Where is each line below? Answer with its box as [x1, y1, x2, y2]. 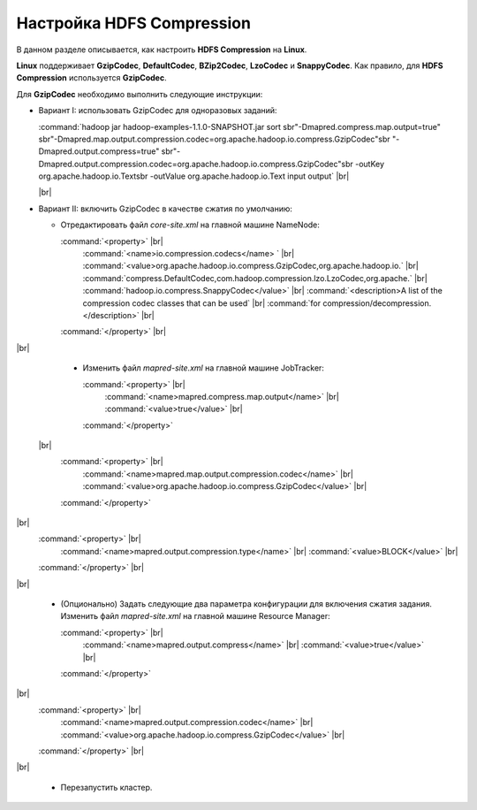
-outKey [354, 158, 384, 169]
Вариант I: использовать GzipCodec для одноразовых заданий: [38, 105, 277, 116]
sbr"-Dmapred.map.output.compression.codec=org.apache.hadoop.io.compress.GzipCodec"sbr [38, 134, 390, 144]
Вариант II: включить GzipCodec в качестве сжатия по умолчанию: [38, 203, 293, 214]
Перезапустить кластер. [60, 782, 153, 792]
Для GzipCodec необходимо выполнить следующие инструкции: [16, 88, 263, 99]
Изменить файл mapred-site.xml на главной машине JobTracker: [82, 363, 324, 373]
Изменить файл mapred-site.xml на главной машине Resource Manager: [60, 611, 330, 622]
